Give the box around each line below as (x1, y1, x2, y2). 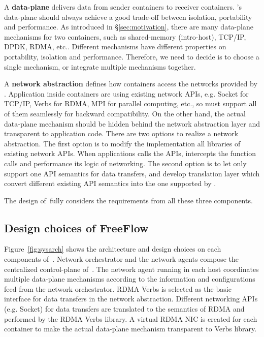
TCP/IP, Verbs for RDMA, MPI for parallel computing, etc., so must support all (4, 98, 257, 109)
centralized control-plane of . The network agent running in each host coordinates (4, 263, 259, 274)
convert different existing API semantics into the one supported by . (4, 178, 216, 189)
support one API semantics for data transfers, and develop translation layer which (4, 168, 260, 178)
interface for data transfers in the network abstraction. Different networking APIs (4, 293, 258, 304)
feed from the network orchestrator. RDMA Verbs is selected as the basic (4, 283, 232, 294)
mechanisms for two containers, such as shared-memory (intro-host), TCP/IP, (4, 31, 246, 42)
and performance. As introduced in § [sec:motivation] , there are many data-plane (4, 21, 253, 32)
